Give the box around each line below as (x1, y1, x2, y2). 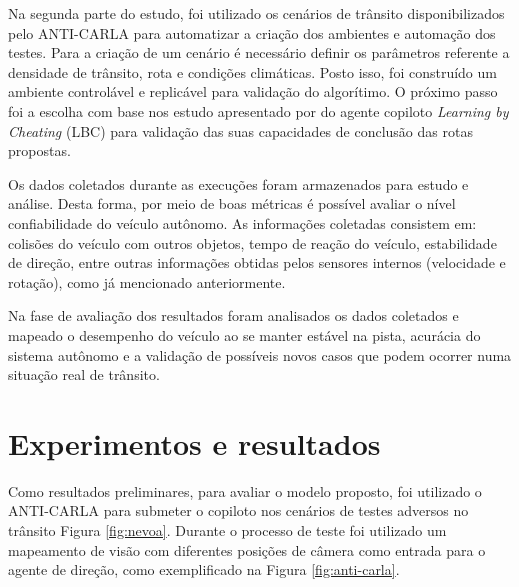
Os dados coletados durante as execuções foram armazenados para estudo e (8, 173, 469, 194)
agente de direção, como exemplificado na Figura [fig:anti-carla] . (8, 559, 400, 580)
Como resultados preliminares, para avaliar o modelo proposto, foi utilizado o (8, 480, 482, 501)
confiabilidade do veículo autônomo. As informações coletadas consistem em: (8, 212, 477, 233)
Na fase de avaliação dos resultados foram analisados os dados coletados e (8, 305, 459, 326)
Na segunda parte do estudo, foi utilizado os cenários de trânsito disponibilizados (8, 3, 505, 23)
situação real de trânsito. (8, 364, 160, 385)
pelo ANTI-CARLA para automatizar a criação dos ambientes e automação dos (8, 22, 496, 43)
